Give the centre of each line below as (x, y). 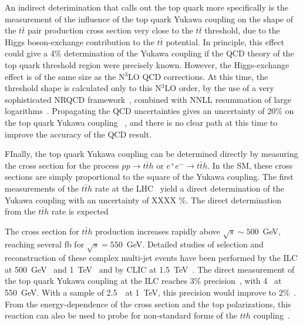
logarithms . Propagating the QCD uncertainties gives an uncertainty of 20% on (149, 111)
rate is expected (80, 211)
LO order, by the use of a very (219, 88)
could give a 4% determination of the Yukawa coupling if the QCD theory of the (149, 53)
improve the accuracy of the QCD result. (78, 134)
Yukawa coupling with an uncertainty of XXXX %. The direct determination (143, 200)
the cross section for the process (62, 165)
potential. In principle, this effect (225, 41)
